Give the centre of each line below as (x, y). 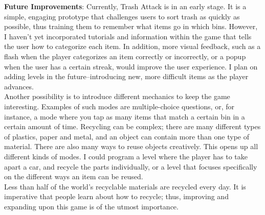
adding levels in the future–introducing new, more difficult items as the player (126, 76)
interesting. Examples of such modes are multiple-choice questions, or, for (119, 106)
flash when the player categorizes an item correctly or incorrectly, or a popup (125, 56)
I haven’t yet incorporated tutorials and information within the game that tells (128, 36)
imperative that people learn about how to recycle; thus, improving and (116, 196)
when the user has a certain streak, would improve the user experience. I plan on (131, 66)
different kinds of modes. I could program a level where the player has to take (126, 156)
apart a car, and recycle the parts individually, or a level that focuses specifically (131, 166)
